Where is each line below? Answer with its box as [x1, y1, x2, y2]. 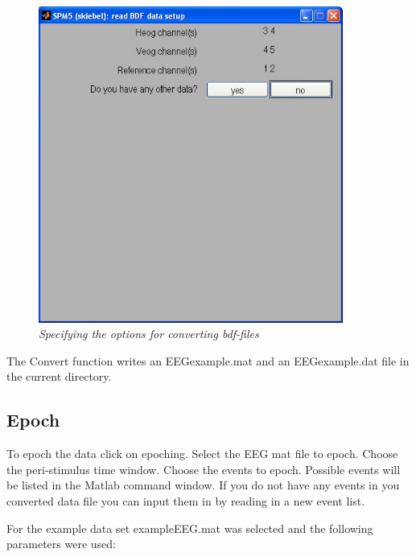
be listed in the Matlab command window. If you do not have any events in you [6, 477, 400, 493]
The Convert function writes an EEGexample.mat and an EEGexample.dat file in [6, 352, 410, 369]
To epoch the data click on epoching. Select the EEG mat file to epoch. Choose [6, 445, 398, 462]
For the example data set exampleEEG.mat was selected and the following [6, 519, 373, 536]
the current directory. [6, 368, 112, 385]
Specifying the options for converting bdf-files [39, 325, 259, 342]
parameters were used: [6, 535, 116, 552]
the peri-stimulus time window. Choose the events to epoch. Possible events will [6, 460, 401, 477]
